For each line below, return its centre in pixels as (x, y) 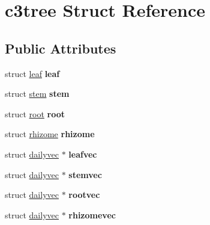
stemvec (85, 174)
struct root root (35, 113)
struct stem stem (37, 94)
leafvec (83, 154)
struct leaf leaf (32, 73)
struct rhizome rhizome (50, 134)
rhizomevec (92, 214)
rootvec (84, 195)
